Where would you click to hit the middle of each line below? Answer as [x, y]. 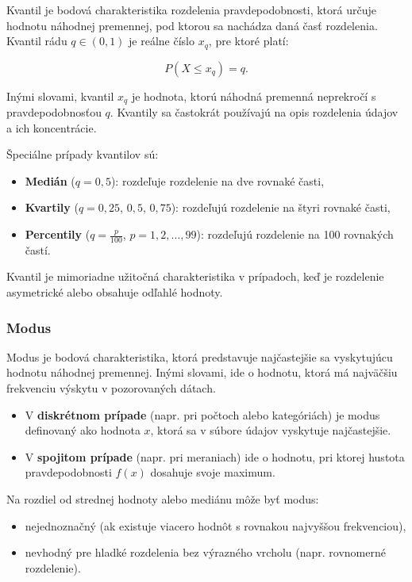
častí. [38, 249]
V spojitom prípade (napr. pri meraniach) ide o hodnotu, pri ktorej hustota [215, 456]
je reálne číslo [162, 41]
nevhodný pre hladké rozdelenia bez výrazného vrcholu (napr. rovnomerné [205, 552]
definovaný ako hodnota [83, 430]
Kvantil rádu [37, 41]
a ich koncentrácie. [52, 127]
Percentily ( [58, 234]
